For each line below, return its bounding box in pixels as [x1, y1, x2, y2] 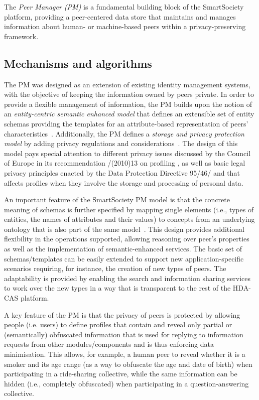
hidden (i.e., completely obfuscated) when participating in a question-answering [4, 378, 249, 388]
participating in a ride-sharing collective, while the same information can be [4, 368, 237, 379]
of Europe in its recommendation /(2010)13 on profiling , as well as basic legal [4, 158, 245, 168]
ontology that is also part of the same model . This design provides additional [4, 223, 244, 234]
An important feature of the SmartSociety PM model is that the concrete [4, 194, 230, 205]
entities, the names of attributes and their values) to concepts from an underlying [4, 214, 255, 224]
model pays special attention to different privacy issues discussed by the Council [4, 148, 251, 158]
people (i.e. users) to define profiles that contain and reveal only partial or [4, 319, 232, 330]
